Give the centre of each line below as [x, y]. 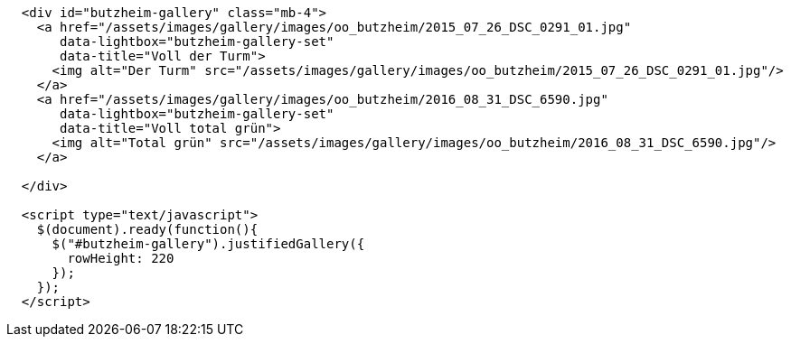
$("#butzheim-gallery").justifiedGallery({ [208, 244]
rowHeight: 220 [121, 258]
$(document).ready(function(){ [147, 229]
